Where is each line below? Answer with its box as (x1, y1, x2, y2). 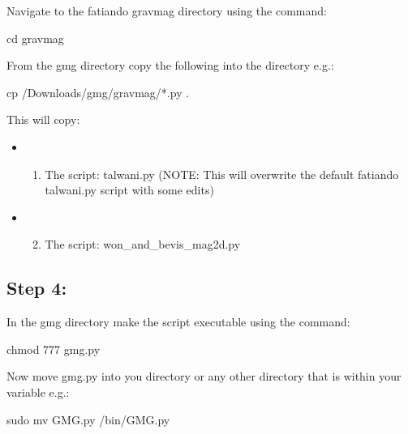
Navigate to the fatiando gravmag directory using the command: (6, 2, 327, 19)
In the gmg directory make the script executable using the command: (6, 313, 350, 330)
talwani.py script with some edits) (45, 181, 214, 198)
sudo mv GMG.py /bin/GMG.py (6, 411, 170, 428)
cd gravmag (6, 29, 64, 46)
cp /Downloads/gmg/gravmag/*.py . (6, 83, 190, 100)
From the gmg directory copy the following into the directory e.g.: (6, 57, 334, 74)
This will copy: (6, 111, 80, 128)
